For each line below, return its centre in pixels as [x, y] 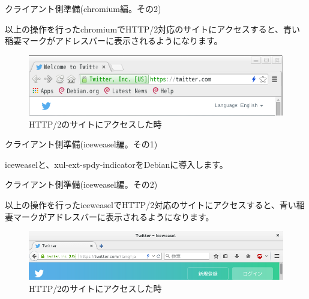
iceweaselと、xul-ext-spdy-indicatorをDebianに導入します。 [116, 164]
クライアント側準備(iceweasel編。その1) [81, 144]
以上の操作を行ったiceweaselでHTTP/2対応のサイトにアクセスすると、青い [151, 205]
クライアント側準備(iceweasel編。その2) [81, 184]
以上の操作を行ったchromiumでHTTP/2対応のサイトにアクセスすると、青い [153, 29]
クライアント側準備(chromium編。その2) [83, 8]
